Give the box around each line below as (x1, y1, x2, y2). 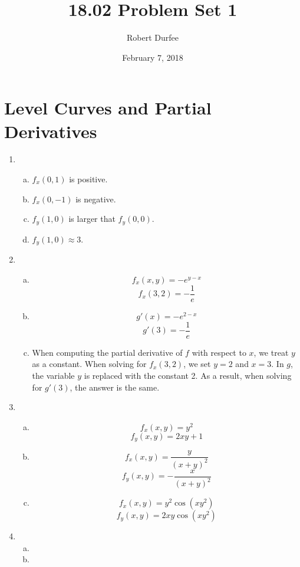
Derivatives (4, 119, 97, 143)
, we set (183, 358, 211, 370)
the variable (32, 369, 75, 382)
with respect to (192, 346, 246, 358)
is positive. (69, 173, 108, 185)
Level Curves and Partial (4, 96, 212, 120)
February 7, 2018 (122, 51, 183, 63)
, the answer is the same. (70, 381, 160, 393)
